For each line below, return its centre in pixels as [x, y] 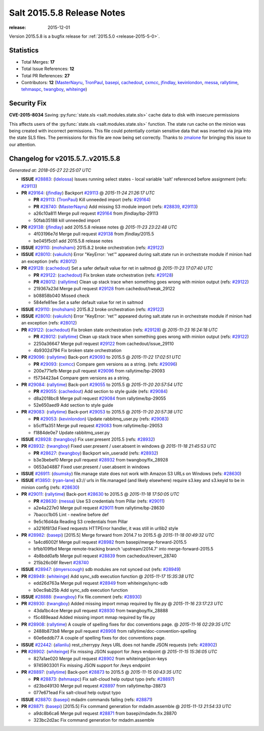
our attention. [22, 144]
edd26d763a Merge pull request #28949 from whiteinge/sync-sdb [101, 583]
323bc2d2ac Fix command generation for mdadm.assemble [94, 720]
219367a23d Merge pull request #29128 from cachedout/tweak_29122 [104, 289]
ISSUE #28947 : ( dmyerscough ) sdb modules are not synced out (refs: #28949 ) [101, 570]
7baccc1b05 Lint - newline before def [71, 515]
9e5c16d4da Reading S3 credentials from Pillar [81, 522]
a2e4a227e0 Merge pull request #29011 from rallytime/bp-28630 [99, 508]
